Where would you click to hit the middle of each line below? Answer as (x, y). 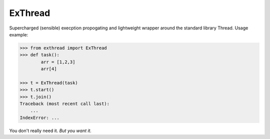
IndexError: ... (40, 118)
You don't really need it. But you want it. (50, 131)
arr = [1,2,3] (58, 62)
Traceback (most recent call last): (65, 104)
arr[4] (49, 69)
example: (19, 34)
